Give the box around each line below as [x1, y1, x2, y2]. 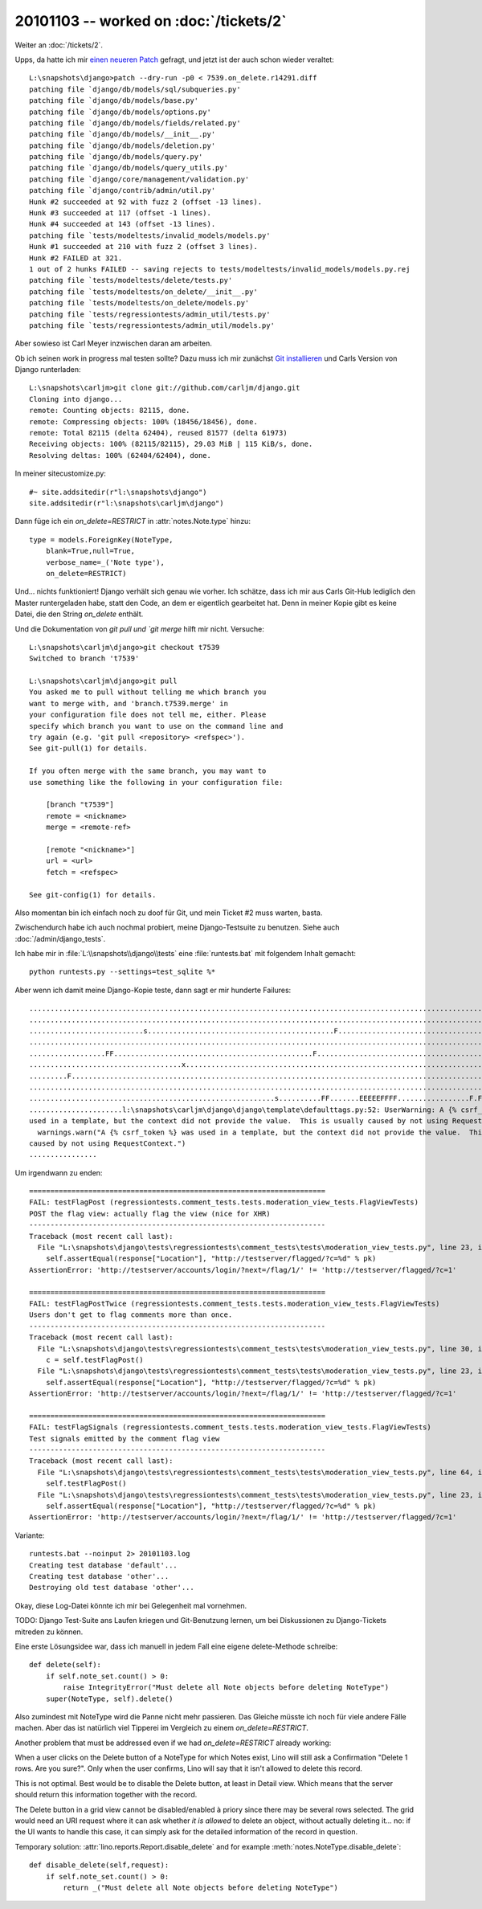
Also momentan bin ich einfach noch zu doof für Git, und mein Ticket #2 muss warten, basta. [14, 908, 323, 918]
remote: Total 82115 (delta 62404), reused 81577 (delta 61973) [29, 428, 288, 438]
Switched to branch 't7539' [29, 654, 140, 663]
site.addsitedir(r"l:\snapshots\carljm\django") [29, 499, 224, 508]
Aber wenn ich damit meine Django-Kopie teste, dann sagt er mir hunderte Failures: [14, 985, 292, 995]
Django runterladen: [14, 365, 81, 374]
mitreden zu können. [14, 1627, 84, 1637]
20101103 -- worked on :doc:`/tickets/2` [14, 12, 287, 30]
